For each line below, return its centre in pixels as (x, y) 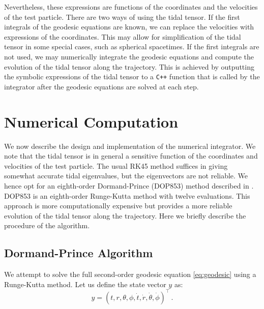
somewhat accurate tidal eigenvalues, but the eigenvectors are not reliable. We (126, 176)
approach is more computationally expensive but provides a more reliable (118, 206)
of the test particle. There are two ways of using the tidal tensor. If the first (122, 17)
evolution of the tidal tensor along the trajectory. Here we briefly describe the (125, 215)
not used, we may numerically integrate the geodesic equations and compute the (129, 56)
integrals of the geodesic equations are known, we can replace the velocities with (129, 27)
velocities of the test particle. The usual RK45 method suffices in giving (116, 165)
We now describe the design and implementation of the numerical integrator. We (130, 146)
